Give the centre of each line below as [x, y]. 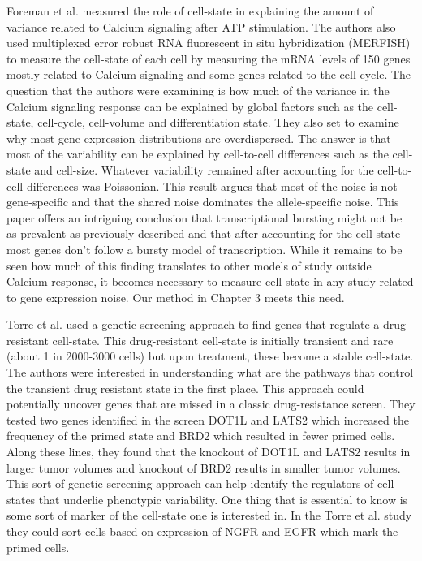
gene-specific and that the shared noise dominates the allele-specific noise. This [203, 202]
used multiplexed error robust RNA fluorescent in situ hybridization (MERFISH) [209, 43]
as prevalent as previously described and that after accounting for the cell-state [204, 233]
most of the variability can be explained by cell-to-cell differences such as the [198, 154]
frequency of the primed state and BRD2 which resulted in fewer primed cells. [201, 436]
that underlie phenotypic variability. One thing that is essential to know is [223, 499]
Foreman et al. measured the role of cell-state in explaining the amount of [190, 11]
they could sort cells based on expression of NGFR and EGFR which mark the [202, 531]
